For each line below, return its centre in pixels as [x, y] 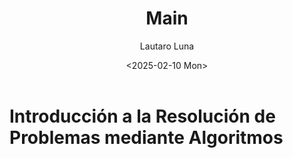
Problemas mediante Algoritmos [146, 137]
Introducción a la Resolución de [142, 116]
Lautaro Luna [167, 46]
